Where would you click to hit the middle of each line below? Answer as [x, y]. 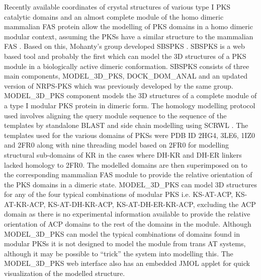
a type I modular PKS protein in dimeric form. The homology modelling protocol [130, 105]
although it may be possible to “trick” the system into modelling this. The [119, 253]
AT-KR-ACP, [25, 204]
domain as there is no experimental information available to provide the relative [127, 214]
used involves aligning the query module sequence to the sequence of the [115, 115]
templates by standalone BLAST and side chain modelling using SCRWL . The [126, 125]
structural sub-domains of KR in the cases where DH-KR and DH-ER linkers [123, 154]
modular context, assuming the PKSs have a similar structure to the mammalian [129, 36]
